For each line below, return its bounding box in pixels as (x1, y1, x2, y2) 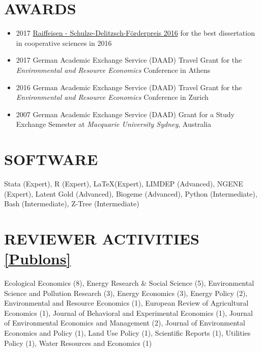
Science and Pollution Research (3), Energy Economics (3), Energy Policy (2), (4, 287, 248, 298)
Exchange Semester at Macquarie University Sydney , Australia (16, 119, 211, 129)
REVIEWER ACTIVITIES (4, 228, 199, 249)
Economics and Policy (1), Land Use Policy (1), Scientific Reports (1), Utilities (4, 328, 251, 338)
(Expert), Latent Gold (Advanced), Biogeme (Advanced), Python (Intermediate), (4, 188, 257, 199)
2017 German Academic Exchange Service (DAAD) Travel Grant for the (16, 55, 242, 65)
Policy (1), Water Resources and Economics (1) (4, 337, 152, 348)
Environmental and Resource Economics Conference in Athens (16, 64, 211, 75)
